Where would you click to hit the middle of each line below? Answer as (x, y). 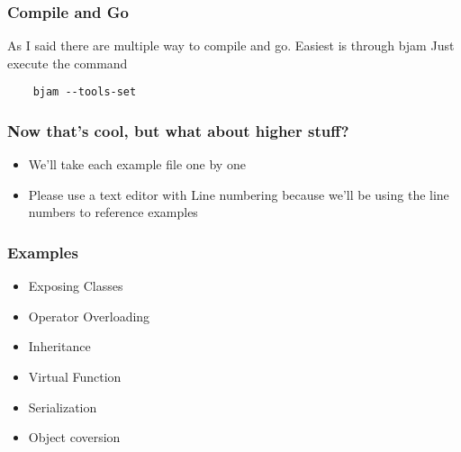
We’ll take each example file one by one (137, 164)
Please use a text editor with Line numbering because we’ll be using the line (239, 194)
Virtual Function (75, 377)
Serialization (63, 407)
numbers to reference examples (113, 212)
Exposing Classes (76, 286)
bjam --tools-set (85, 92)
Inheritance (59, 346)
